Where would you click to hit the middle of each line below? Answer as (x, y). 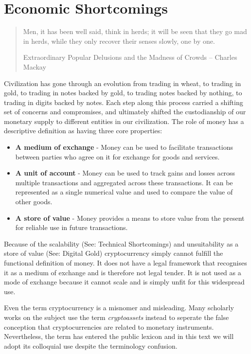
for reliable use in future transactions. (72, 227)
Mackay (35, 66)
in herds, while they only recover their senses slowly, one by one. (119, 41)
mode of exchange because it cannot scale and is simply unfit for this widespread (124, 282)
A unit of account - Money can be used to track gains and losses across (125, 173)
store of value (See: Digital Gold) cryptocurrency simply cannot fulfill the (114, 253)
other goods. (34, 202)
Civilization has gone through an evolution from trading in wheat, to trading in (123, 83)
